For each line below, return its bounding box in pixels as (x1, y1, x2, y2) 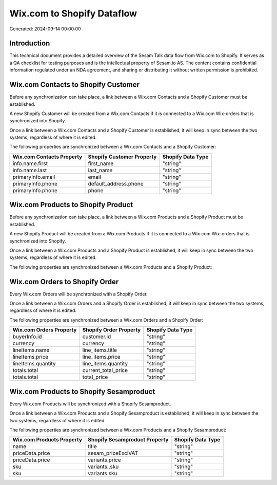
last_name (88, 166, 113, 174)
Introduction (9, 39, 50, 48)
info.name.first (12, 160, 48, 167)
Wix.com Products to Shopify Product (9, 200, 133, 209)
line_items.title (82, 347, 117, 354)
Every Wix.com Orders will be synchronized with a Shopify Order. (9, 291, 148, 297)
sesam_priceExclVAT (88, 450, 138, 457)
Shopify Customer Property (88, 153, 157, 160)
